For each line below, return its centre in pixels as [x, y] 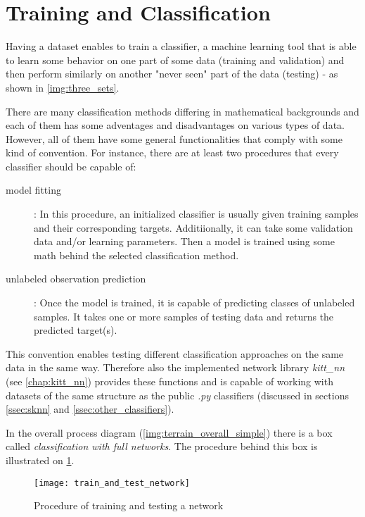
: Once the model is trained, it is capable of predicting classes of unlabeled [194, 303]
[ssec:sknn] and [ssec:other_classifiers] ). [90, 409]
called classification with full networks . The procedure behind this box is [162, 446]
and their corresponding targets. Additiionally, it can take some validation [193, 227]
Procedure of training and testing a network [129, 505]
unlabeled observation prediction [76, 279]
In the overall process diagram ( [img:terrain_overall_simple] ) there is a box [169, 432]
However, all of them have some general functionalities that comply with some [174, 138]
